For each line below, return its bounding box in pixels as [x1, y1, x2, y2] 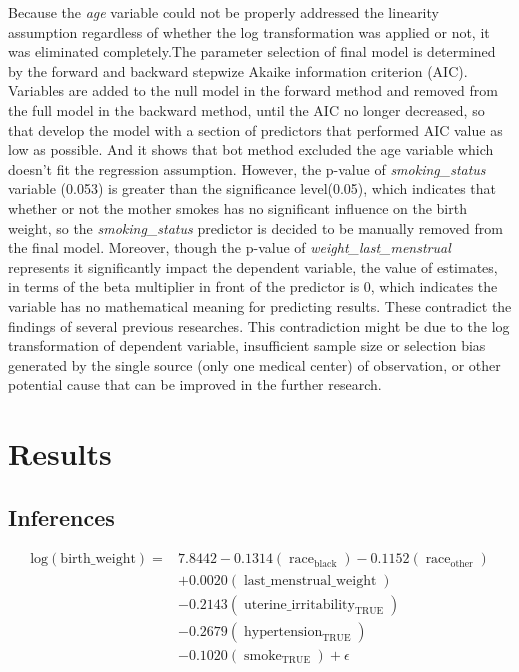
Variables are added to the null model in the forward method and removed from [8, 80, 498, 101]
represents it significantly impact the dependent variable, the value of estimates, [8, 256, 498, 277]
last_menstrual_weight [243, 573, 377, 588]
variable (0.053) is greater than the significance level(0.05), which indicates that [8, 178, 497, 199]
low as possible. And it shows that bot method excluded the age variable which [8, 139, 494, 160]
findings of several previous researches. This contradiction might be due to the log [8, 315, 510, 336]
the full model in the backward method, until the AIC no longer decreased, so [8, 99, 485, 120]
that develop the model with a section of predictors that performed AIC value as [8, 119, 503, 140]
